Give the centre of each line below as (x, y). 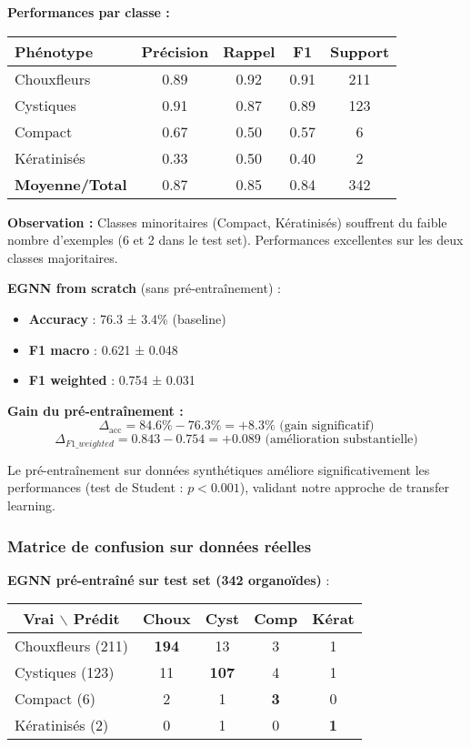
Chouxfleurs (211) (72, 646)
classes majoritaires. (63, 257)
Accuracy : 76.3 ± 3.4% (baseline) (127, 318)
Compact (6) (55, 699)
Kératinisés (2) (62, 725)
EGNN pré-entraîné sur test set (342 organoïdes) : (169, 579)
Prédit (96, 619)
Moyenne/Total (71, 184)
